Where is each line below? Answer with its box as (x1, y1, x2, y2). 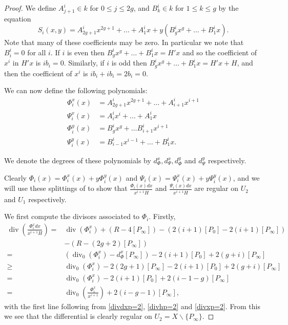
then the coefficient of (4, 68, 72, 78)
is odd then (111, 57, 147, 68)
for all (27, 47, 46, 57)
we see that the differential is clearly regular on (4, 311, 152, 321)
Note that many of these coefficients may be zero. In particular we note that (4, 37, 244, 48)
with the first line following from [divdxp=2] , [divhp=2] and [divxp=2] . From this (4, 300, 260, 311)
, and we (233, 172, 260, 183)
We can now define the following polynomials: (4, 85, 148, 96)
